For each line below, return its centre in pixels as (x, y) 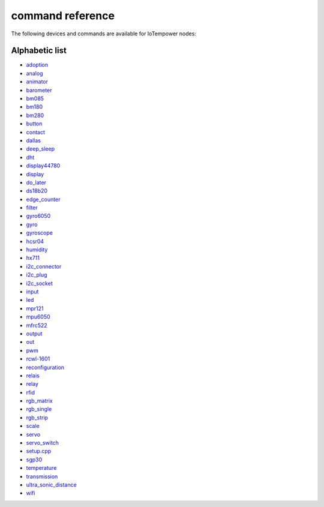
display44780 (43, 166)
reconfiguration (45, 367)
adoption (37, 65)
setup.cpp (39, 451)
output (34, 334)
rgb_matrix (40, 401)
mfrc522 (37, 325)
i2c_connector (44, 266)
